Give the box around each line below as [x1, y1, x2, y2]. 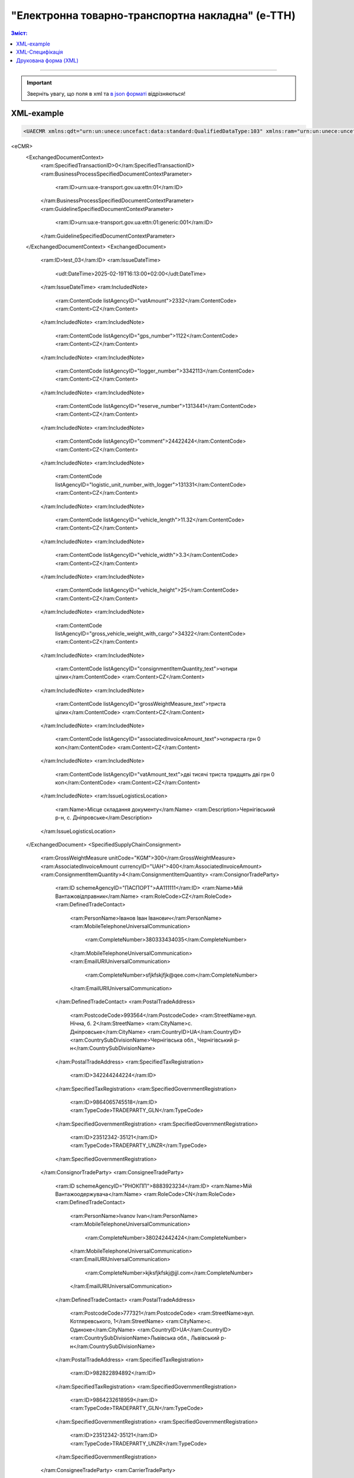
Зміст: [11, 30, 28, 37]
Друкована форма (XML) [16, 57, 79, 64]
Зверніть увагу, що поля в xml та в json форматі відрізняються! [27, 90, 186, 97]
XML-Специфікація [16, 48, 63, 56]
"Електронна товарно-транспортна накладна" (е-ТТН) [11, 9, 296, 22]
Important [27, 79, 53, 86]
